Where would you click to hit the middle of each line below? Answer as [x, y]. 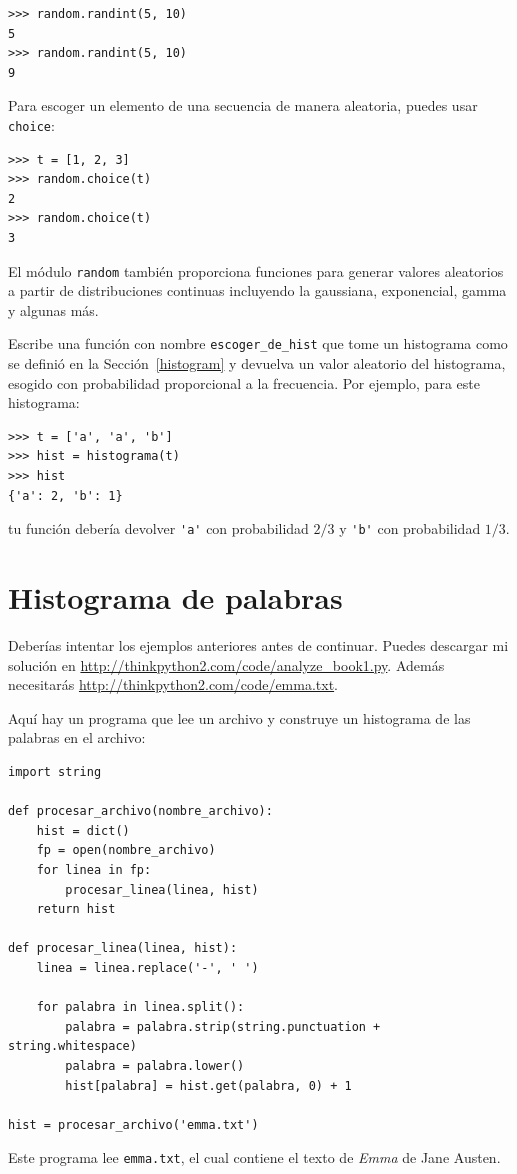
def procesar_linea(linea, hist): [123, 948]
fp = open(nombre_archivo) [126, 850]
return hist [76, 909]
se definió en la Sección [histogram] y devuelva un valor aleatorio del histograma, [257, 363]
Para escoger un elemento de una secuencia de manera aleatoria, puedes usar [243, 105]
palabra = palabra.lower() [155, 1065]
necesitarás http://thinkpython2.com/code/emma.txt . [173, 684]
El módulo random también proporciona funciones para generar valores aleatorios [256, 270]
